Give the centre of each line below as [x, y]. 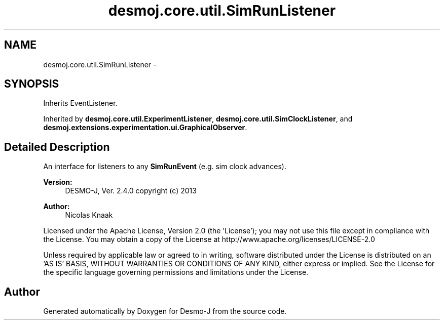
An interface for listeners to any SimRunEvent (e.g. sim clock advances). [165, 167]
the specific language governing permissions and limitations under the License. [176, 272]
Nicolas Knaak [89, 215]
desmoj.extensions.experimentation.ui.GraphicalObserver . [145, 128]
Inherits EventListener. [80, 103]
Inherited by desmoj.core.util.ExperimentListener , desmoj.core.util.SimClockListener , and [198, 119]
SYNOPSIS [32, 84]
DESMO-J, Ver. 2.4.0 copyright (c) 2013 [131, 191]
